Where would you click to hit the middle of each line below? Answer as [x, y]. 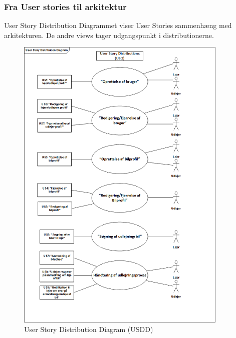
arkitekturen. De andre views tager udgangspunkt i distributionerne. [109, 35]
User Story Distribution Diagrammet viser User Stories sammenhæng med [118, 25]
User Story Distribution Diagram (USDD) [89, 329]
